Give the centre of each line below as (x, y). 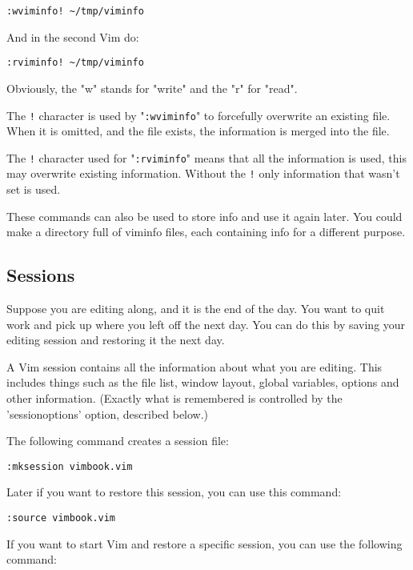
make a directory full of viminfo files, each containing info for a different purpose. (206, 232)
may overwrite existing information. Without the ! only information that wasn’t (203, 173)
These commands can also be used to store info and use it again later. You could (204, 216)
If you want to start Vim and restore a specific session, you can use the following (204, 543)
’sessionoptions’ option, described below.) (108, 413)
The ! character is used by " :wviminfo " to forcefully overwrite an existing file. (198, 115)
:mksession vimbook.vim (70, 466)
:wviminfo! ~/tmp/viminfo (75, 11)
